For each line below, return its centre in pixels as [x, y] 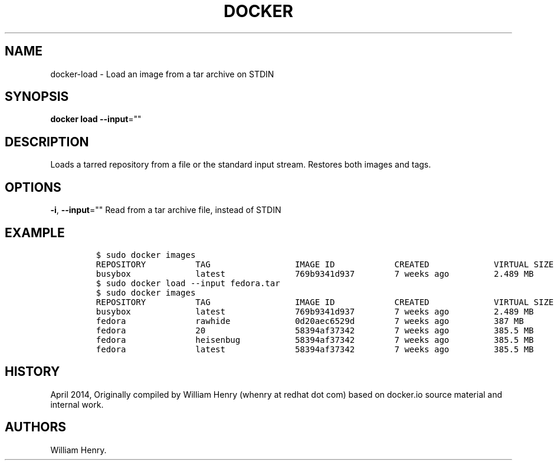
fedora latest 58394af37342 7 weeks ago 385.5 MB [315, 349]
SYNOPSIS [37, 97]
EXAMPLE [35, 232]
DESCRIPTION [47, 142]
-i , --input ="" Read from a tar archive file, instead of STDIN [166, 210]
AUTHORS [36, 427]
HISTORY [32, 372]
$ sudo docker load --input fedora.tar [188, 283]
